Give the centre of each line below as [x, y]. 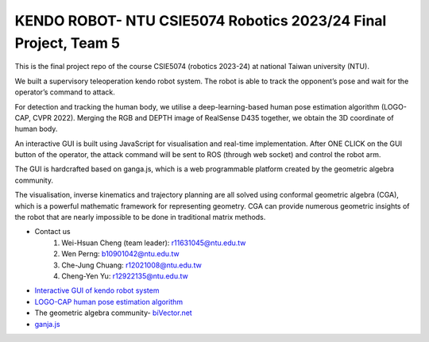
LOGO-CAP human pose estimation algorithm [109, 302]
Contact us [52, 232]
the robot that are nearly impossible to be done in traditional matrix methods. [140, 217]
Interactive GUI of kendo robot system [97, 290]
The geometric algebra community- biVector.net [113, 313]
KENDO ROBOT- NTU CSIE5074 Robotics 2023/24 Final [201, 21]
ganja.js [47, 324]
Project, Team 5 [68, 43]
